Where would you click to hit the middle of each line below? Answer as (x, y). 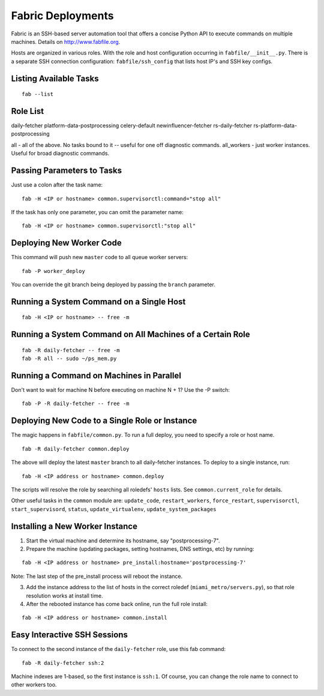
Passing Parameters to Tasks (67, 171)
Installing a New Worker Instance (74, 526)
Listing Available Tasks (55, 78)
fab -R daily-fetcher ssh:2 (63, 663)
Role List (28, 111)
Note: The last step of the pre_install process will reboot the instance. (97, 576)
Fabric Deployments (62, 16)
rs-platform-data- (275, 125)
